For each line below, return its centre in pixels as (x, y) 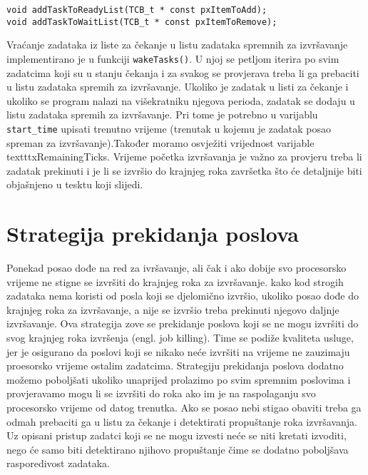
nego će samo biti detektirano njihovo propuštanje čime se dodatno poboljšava (178, 449)
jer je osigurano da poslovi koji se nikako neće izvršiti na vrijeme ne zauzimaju (178, 351)
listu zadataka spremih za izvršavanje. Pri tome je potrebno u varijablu (162, 114)
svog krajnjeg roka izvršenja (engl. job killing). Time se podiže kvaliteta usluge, (180, 338)
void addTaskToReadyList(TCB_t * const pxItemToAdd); (137, 10)
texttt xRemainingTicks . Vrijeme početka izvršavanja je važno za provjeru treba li (184, 157)
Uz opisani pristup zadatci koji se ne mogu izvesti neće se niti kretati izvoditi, (177, 435)
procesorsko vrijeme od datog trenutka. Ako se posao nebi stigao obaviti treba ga (184, 408)
